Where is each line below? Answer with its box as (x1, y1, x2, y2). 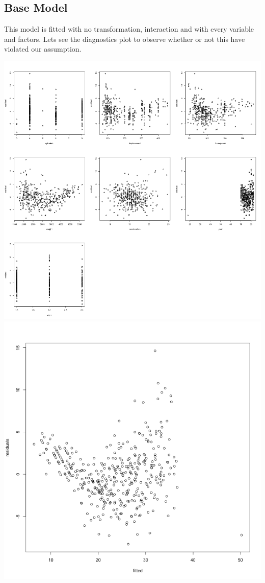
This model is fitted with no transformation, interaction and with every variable (4, 24, 254, 34)
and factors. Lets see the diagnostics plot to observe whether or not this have (4, 33, 245, 44)
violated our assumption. (4, 43, 82, 54)
